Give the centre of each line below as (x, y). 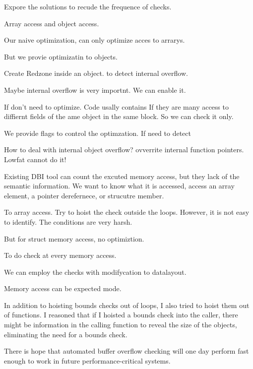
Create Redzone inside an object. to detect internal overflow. (96, 73)
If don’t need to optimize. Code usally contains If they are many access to (116, 106)
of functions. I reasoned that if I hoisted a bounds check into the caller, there (121, 315)
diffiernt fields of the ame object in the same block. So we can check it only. (119, 116)
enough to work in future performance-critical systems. (87, 360)
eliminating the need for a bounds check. (66, 334)
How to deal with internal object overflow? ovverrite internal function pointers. (124, 150)
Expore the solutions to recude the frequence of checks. (88, 6)
